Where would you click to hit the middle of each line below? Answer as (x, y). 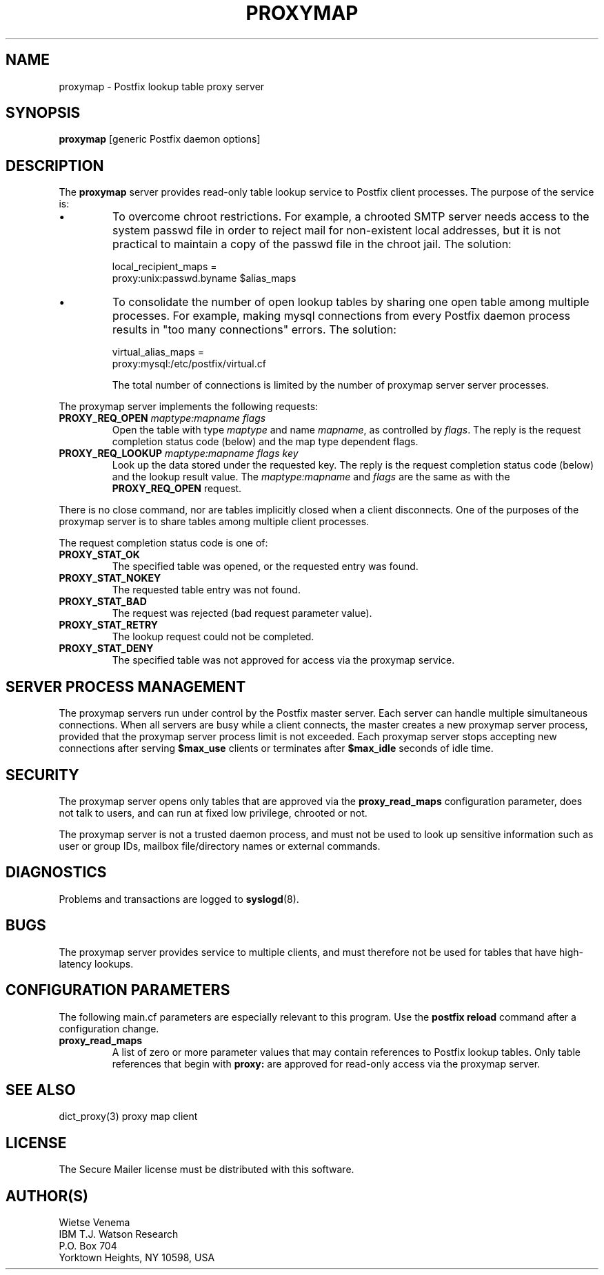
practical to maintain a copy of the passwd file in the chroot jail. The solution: (312, 244)
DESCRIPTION (55, 165)
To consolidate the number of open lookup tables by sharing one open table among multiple (351, 302)
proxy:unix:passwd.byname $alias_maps (204, 278)
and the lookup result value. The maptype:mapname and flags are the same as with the (311, 477)
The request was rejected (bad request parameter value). (242, 613)
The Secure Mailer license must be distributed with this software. (207, 1170)
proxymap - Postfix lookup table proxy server (162, 86)
